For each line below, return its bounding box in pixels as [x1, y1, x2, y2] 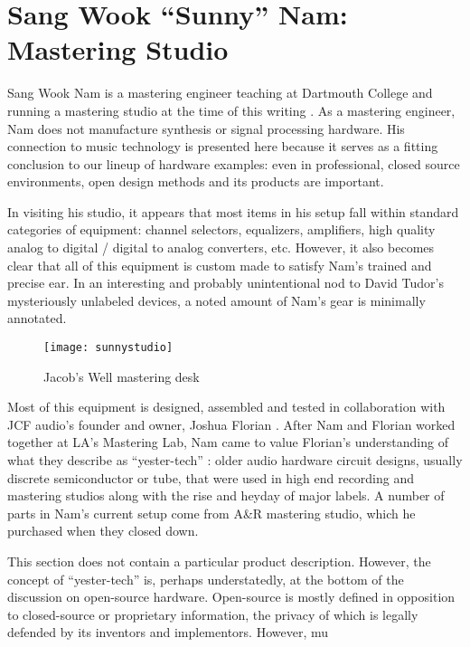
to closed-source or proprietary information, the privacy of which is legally [7, 604, 418, 623]
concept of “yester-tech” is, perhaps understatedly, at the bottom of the [7, 569, 404, 588]
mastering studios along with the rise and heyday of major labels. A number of [7, 486, 445, 505]
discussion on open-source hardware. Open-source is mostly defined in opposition [7, 587, 456, 606]
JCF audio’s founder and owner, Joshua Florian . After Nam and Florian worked [7, 414, 456, 433]
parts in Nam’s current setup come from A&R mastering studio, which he [7, 503, 416, 522]
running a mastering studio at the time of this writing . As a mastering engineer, [7, 100, 456, 119]
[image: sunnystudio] [43, 341, 174, 355]
